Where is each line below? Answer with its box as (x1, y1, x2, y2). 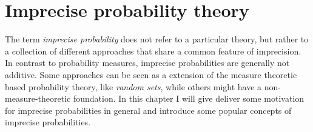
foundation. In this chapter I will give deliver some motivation (73, 92, 305, 105)
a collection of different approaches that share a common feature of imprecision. (5, 44, 301, 57)
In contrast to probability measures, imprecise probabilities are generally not (5, 56, 290, 69)
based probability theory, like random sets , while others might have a (5, 80, 262, 93)
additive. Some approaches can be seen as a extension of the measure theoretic (5, 68, 297, 81)
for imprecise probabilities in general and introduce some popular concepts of (5, 104, 292, 116)
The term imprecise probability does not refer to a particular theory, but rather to (5, 33, 309, 45)
